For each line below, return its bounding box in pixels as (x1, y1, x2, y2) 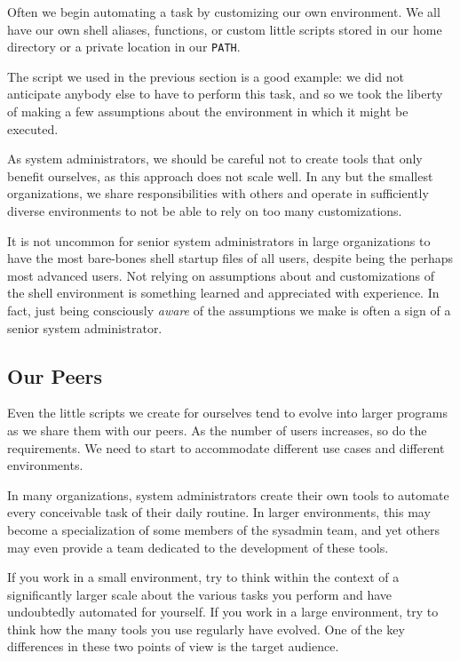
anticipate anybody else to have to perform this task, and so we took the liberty (7, 84, 443, 103)
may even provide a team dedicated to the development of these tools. (7, 538, 389, 556)
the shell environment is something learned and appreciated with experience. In (7, 283, 440, 302)
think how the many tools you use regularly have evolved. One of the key (7, 619, 405, 638)
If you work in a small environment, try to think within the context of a (7, 568, 400, 586)
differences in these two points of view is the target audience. (7, 637, 339, 656)
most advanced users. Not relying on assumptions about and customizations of (7, 266, 434, 284)
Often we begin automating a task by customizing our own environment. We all (7, 3, 440, 20)
